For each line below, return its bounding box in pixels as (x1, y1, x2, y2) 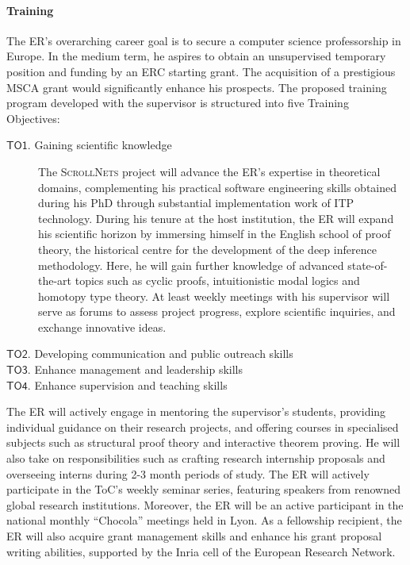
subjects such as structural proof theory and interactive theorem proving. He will (6, 434, 400, 451)
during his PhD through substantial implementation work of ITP (38, 194, 354, 211)
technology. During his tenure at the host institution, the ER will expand (38, 209, 394, 226)
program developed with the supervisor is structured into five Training (6, 94, 349, 111)
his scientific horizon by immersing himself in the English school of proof (38, 225, 391, 242)
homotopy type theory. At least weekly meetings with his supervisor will (38, 287, 390, 304)
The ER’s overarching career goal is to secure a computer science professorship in (6, 32, 401, 48)
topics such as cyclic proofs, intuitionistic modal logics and (75, 272, 360, 289)
